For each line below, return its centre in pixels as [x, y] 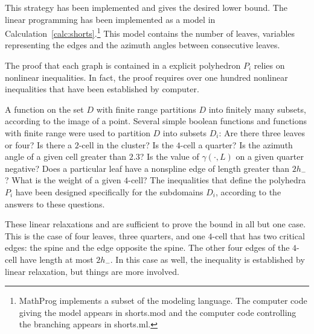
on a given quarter [270, 156]
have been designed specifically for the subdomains [109, 191]
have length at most [56, 259]
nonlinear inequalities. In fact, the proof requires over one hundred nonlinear [146, 77]
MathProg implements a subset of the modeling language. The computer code [163, 301]
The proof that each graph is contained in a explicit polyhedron [123, 65]
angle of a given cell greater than [66, 156]
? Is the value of [169, 156]
